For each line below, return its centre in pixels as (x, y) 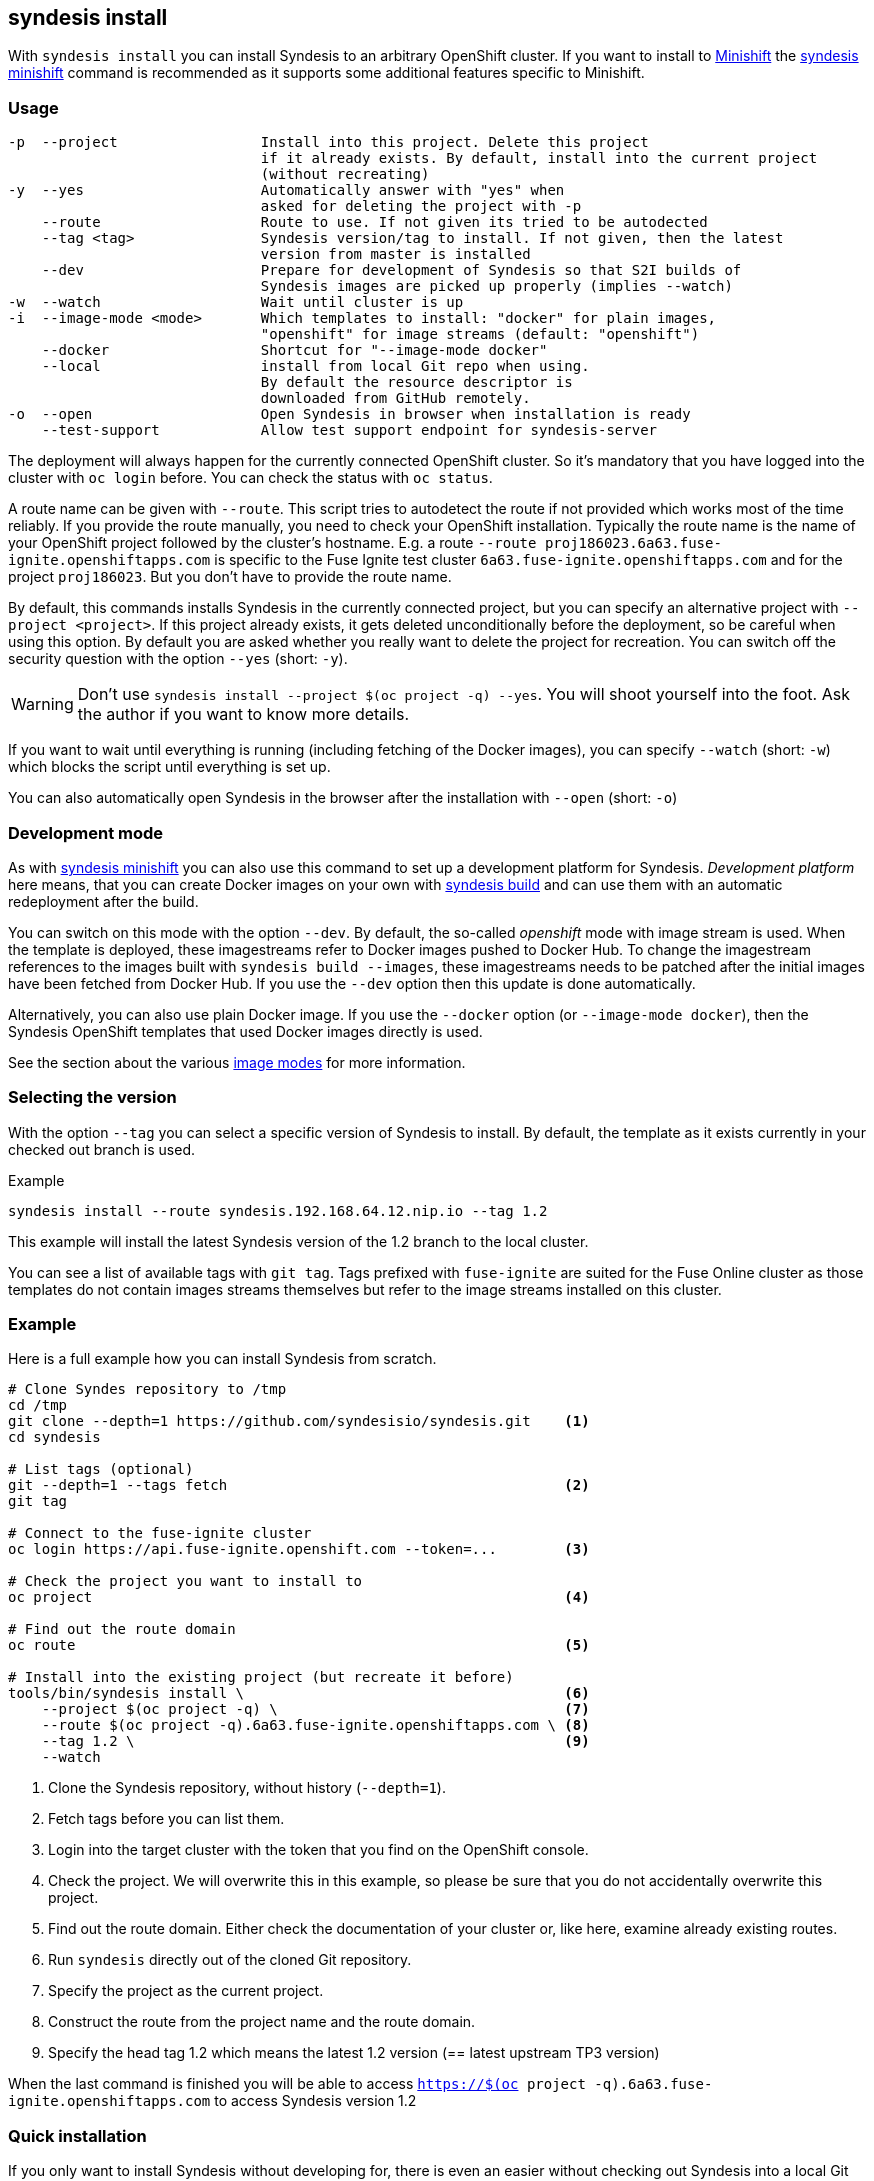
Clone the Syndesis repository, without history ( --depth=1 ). (247, 1788)
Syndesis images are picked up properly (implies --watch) (496, 286)
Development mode (86, 832)
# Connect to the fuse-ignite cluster (160, 1533)
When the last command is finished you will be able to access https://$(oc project (297, 2084)
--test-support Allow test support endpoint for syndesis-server (349, 430)
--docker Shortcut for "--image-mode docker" (294, 350)
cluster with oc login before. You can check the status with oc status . (250, 478)
